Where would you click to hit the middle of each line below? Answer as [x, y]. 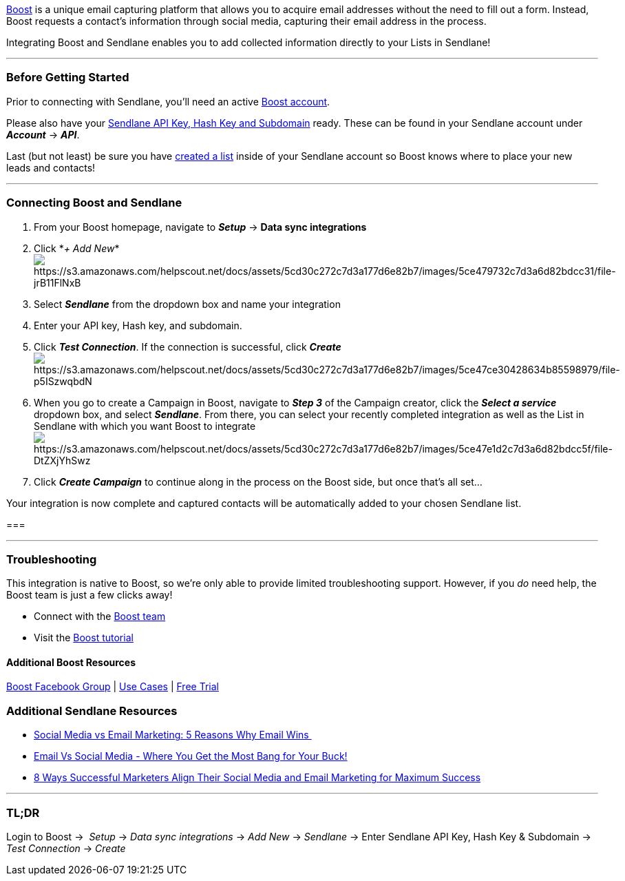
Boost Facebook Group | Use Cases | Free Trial [113, 687]
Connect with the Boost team [100, 616]
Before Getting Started [68, 77]
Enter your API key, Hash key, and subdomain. [138, 325]
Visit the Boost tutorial [84, 638]
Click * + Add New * [77, 248]
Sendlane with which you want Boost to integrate [145, 426]
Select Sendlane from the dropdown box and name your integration [187, 304]
